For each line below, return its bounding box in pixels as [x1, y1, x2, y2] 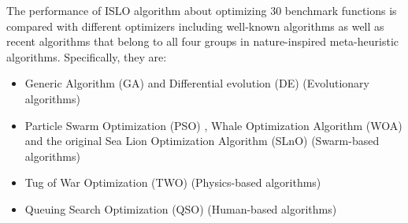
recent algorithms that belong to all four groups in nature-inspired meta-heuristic [6, 33, 399, 50]
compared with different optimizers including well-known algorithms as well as [6, 17, 384, 34]
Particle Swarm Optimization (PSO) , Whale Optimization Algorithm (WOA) [24, 117, 402, 133]
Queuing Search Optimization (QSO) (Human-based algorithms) [24, 200, 337, 217]
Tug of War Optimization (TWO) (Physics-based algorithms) [24, 174, 321, 191]
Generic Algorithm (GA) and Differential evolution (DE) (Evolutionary [24, 75, 369, 91]
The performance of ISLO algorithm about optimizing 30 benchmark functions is [6, 2, 397, 18]
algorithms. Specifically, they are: [6, 48, 167, 65]
